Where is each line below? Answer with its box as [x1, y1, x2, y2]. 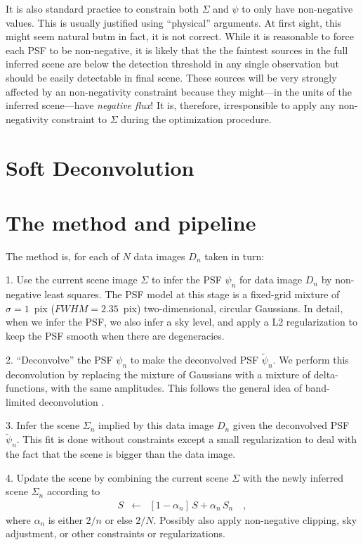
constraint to [51, 111, 107, 126]
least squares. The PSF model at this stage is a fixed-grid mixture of [44, 287, 340, 302]
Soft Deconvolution [6, 153, 194, 181]
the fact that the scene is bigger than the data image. [6, 447, 236, 461]
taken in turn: [204, 248, 265, 263]
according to [46, 484, 100, 499]
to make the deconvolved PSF [130, 352, 259, 366]
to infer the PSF [151, 272, 222, 287]
